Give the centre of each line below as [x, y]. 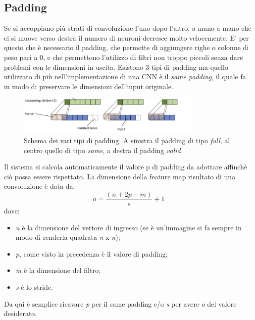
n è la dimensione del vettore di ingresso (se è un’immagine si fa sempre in [128, 227]
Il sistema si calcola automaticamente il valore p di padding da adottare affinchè [126, 167]
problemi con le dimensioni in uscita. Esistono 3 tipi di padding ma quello [116, 67]
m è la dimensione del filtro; [58, 270]
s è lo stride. [34, 287]
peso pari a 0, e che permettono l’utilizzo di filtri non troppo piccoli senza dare [124, 57]
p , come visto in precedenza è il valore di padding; [92, 253]
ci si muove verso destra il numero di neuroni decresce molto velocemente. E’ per [127, 37]
